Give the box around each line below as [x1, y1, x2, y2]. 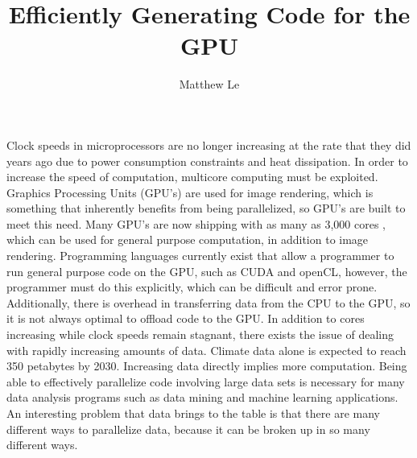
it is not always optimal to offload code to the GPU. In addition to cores [6, 310, 365, 327]
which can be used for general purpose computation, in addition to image [6, 231, 369, 248]
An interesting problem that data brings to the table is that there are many [6, 405, 380, 421]
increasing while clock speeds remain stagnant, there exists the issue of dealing [6, 326, 394, 343]
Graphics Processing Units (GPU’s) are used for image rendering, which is [6, 184, 374, 200]
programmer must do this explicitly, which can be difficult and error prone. [6, 279, 378, 295]
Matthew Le [179, 76, 240, 93]
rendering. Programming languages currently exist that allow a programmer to [6, 247, 394, 264]
